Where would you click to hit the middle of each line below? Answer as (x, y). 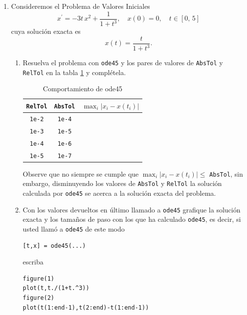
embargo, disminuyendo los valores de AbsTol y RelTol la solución (122, 183)
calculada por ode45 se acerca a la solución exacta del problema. (119, 193)
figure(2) (39, 298)
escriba (33, 262)
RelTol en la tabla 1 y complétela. (74, 72)
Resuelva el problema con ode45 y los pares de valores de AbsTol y (123, 62)
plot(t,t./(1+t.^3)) (56, 288)
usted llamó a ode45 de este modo (74, 228)
